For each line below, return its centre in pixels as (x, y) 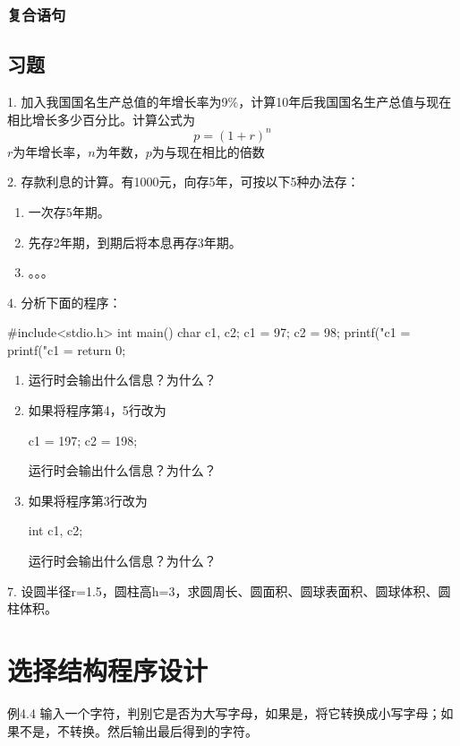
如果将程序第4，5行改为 (97, 410)
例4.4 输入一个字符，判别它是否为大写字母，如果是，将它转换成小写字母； (224, 712)
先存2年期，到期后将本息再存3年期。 (135, 242)
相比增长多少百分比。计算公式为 (101, 119)
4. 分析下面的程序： (64, 302)
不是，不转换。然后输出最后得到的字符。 (138, 730)
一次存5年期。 (69, 211)
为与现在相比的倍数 (208, 151)
